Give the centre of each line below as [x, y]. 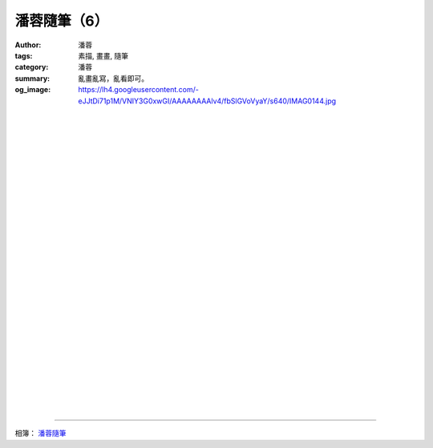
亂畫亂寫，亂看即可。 [113, 78]
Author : [28, 45]
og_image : [33, 90]
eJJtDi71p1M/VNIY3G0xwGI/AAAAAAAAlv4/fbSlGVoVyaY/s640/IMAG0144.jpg [207, 101]
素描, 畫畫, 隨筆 [103, 55]
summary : [32, 78]
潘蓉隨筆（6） [62, 21]
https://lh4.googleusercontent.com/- [139, 90]
